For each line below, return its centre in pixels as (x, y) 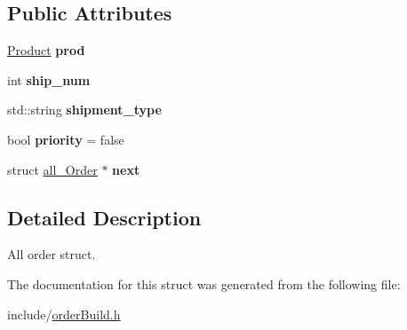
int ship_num (49, 79)
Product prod (46, 50)
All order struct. (52, 254)
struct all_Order (52, 169)
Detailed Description (104, 217)
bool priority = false (66, 139)
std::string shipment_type (84, 110)
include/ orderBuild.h (64, 314)
